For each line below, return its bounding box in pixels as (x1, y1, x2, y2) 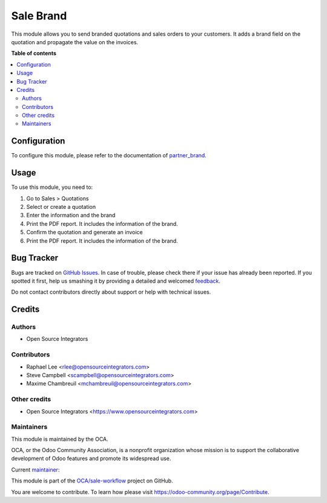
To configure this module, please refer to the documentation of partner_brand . (11, 152, 207, 159)
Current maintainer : (11, 466, 60, 473)
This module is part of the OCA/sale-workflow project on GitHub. (11, 477, 173, 484)
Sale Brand (11, 9, 67, 22)
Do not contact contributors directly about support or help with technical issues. (11, 288, 211, 296)
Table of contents (11, 50, 57, 57)
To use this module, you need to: (11, 183, 93, 191)
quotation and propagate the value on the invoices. (11, 38, 139, 45)
